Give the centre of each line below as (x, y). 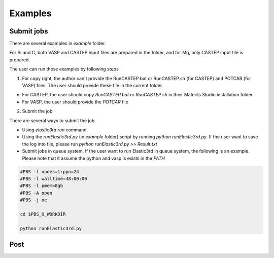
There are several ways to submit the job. (53, 120)
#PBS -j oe (33, 200)
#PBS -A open (36, 193)
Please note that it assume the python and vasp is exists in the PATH (93, 158)
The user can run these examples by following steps (64, 69)
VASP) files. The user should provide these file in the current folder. (93, 86)
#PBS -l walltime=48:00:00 (54, 178)
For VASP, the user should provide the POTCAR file (75, 102)
